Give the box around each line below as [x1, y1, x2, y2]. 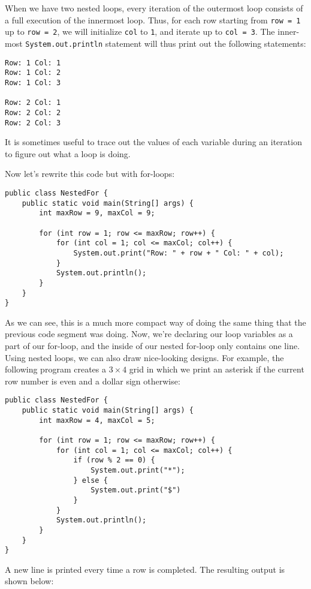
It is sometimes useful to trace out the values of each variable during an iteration [5, 136, 302, 148]
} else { [73, 476, 108, 485]
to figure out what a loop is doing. [5, 147, 131, 160]
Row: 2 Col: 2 [5, 108, 61, 117]
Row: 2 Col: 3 [5, 118, 61, 127]
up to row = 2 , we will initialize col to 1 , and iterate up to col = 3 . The [5, 25, 275, 38]
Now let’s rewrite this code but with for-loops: [5, 167, 175, 180]
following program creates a [5, 363, 106, 375]
